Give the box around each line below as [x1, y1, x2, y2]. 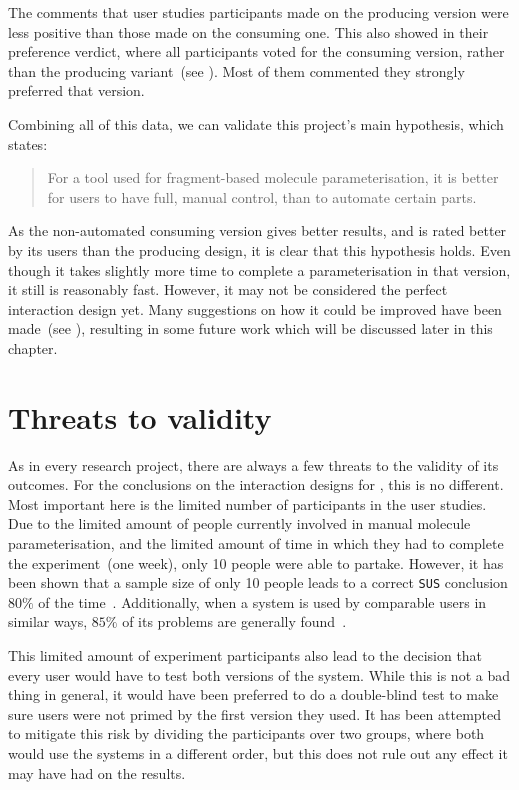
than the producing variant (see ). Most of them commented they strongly [8, 60, 465, 81]
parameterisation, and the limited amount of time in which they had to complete [8, 533, 504, 553]
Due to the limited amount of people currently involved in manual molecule [8, 513, 471, 534]
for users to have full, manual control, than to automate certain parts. [47, 186, 477, 207]
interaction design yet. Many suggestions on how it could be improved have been [8, 298, 502, 319]
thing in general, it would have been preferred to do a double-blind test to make [8, 684, 499, 705]
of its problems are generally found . [122, 611, 347, 632]
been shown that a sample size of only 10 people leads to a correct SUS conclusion [8, 572, 508, 593]
